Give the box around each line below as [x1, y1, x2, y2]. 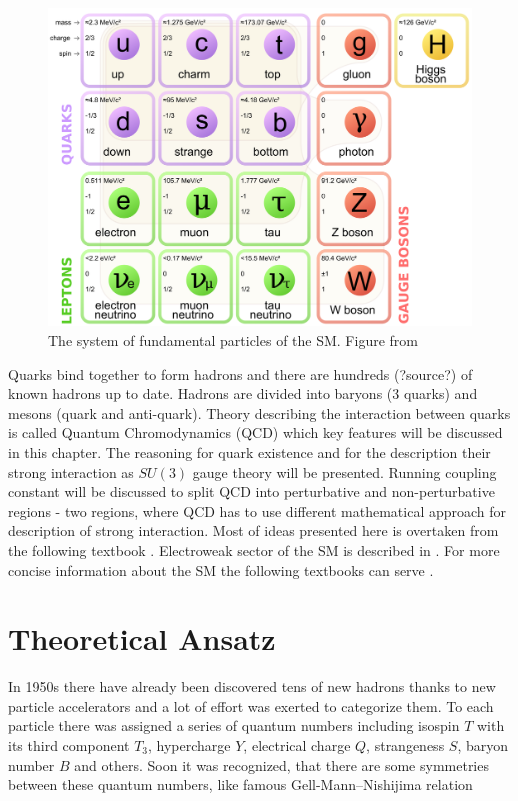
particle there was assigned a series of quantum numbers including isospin [8, 715, 460, 736]
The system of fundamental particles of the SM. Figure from [48, 330, 418, 350]
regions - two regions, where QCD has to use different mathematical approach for [8, 500, 507, 521]
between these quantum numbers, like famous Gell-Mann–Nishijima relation [8, 774, 473, 795]
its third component [8, 735, 130, 756]
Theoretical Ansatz [8, 618, 276, 659]
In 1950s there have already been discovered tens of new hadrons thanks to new [8, 676, 496, 697]
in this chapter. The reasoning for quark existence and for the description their [8, 441, 491, 462]
